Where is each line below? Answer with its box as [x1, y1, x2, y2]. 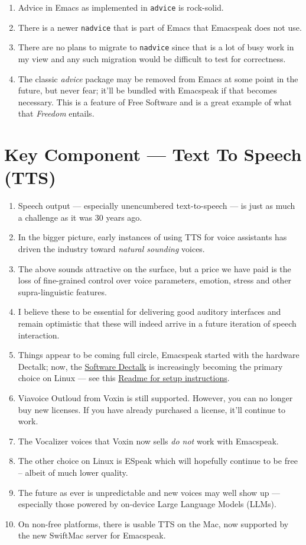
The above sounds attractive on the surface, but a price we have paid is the [18, 262, 291, 275]
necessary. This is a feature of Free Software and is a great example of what [18, 95, 292, 108]
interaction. [18, 328, 60, 341]
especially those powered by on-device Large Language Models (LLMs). [18, 498, 276, 510]
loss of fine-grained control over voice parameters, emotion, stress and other [18, 274, 292, 286]
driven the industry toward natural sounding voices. [18, 243, 205, 255]
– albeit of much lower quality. [18, 466, 128, 478]
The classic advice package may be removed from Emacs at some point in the [18, 72, 298, 85]
